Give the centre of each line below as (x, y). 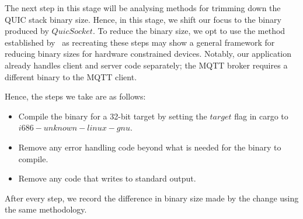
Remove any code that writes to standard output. (107, 178)
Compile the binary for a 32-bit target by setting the (113, 116)
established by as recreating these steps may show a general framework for (140, 42)
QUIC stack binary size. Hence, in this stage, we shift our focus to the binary (143, 19)
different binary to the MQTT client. (71, 76)
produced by (27, 31)
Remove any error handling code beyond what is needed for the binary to (150, 147)
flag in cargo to (261, 116)
